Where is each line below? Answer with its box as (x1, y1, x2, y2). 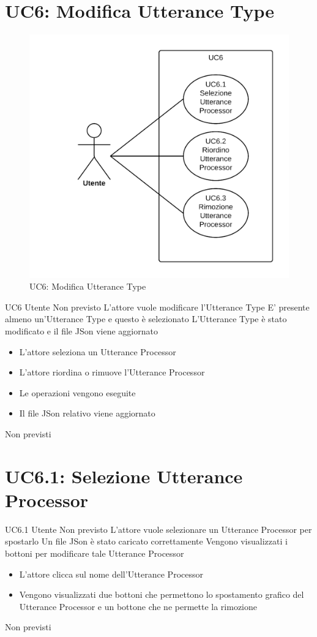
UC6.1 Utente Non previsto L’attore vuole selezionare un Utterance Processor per (5, 522, 312, 535)
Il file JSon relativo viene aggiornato (19, 407, 155, 420)
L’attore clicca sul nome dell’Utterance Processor (19, 567, 203, 580)
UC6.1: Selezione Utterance (5, 463, 243, 488)
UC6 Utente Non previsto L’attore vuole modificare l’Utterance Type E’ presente (5, 300, 310, 313)
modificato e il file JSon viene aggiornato (5, 325, 158, 337)
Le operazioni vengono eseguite (19, 386, 136, 399)
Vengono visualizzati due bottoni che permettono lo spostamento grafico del (19, 588, 304, 601)
